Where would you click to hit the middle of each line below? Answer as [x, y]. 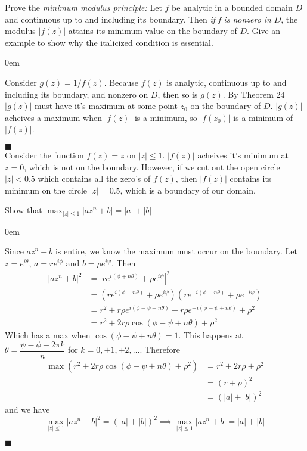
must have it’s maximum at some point [106, 106]
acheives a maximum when [53, 117]
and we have [27, 410]
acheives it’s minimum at [243, 155]
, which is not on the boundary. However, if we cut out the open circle [152, 167]
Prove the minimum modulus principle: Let [83, 7]
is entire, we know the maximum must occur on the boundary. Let [176, 251]
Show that [24, 210]
